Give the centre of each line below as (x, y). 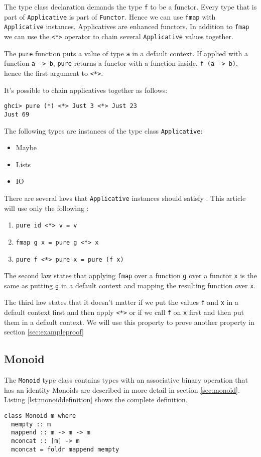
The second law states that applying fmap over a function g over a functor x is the (130, 275)
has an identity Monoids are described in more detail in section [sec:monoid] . (122, 389)
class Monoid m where (40, 416)
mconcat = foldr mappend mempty (65, 449)
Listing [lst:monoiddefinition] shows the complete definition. (96, 399)
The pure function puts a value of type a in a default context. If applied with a (126, 53)
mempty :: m (31, 424)
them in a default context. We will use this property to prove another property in (129, 322)
